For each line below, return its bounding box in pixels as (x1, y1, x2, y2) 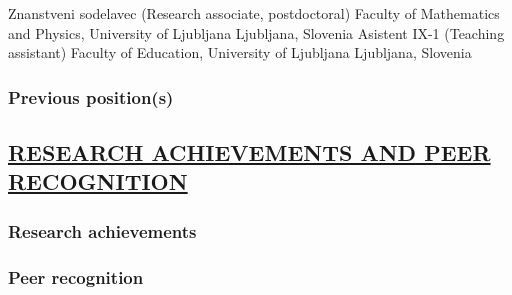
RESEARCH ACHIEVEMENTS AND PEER (8, 137, 491, 168)
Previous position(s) (8, 84, 174, 109)
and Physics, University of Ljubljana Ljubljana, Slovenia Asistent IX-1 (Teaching (8, 22, 505, 43)
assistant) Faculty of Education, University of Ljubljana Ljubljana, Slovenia (8, 42, 472, 63)
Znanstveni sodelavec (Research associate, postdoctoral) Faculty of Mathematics (8, 3, 500, 23)
